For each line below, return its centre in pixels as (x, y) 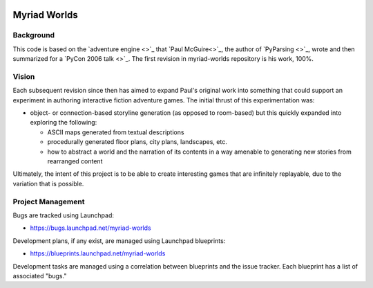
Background (34, 35)
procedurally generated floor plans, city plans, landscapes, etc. (137, 142)
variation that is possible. (48, 183)
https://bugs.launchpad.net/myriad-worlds (90, 228)
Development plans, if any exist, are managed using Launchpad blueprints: (119, 241)
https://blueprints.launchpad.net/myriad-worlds (98, 253)
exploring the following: (64, 123)
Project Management (49, 201)
